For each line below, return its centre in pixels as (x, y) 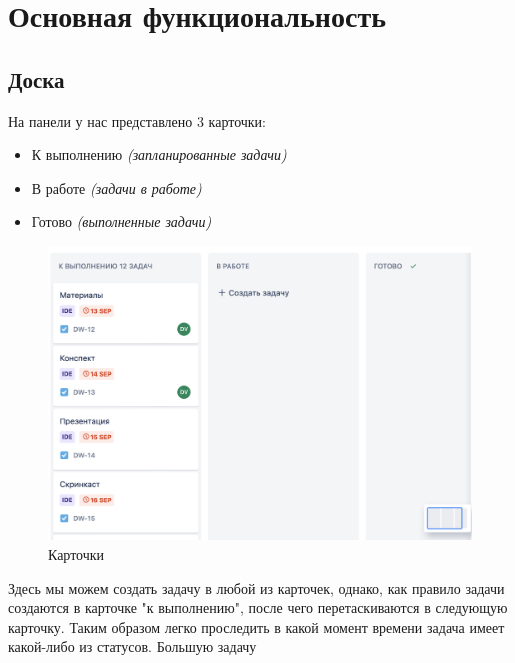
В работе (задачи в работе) (116, 187)
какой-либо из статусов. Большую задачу (132, 646)
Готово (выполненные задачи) (121, 221)
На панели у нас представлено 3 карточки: (137, 120)
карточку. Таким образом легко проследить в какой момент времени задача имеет (256, 626)
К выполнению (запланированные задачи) (159, 154)
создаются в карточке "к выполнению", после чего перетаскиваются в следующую (258, 607)
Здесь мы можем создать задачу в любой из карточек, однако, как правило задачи (256, 587)
